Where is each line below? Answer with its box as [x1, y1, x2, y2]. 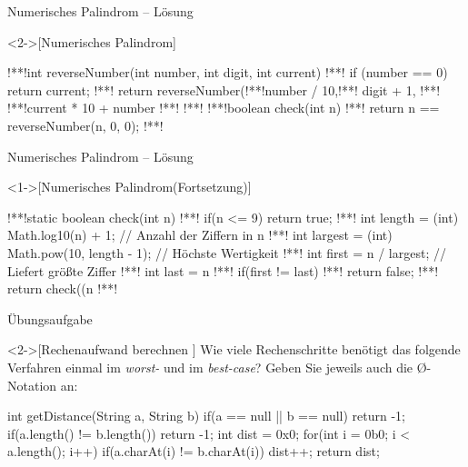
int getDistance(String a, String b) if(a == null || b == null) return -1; [7, 406, 406, 425]
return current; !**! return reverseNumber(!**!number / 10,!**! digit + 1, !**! [7, 80, 441, 99]
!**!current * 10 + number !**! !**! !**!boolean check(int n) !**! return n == [7, 98, 440, 117]
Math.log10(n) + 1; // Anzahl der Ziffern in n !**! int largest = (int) [7, 225, 393, 244]
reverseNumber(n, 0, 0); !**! [7, 115, 164, 134]
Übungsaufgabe [7, 309, 93, 328]
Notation [7, 375, 57, 394]
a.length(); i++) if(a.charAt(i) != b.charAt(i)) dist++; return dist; [7, 442, 380, 461]
